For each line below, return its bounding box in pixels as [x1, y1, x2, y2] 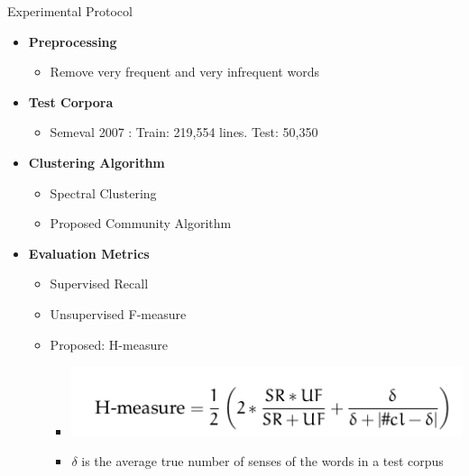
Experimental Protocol [7, 2, 133, 20]
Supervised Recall [50, 274, 149, 293]
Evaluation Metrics [28, 243, 150, 262]
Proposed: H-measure [50, 334, 168, 353]
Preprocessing [28, 32, 117, 50]
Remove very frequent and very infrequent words [50, 62, 319, 81]
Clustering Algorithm [28, 152, 165, 171]
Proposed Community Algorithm [50, 214, 232, 233]
